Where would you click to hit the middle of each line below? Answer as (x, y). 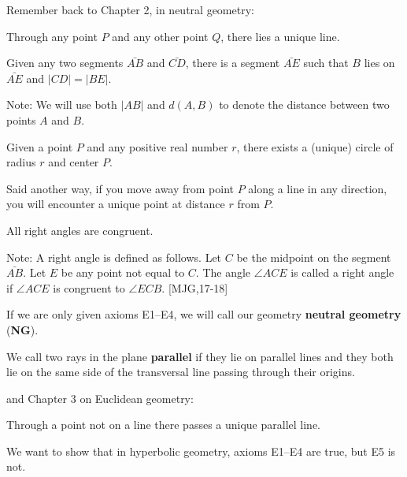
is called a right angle (342, 272)
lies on (379, 63)
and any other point (160, 36)
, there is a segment (233, 63)
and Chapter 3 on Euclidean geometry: (100, 398)
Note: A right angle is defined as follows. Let (114, 257)
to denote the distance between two (304, 104)
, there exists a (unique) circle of (315, 146)
